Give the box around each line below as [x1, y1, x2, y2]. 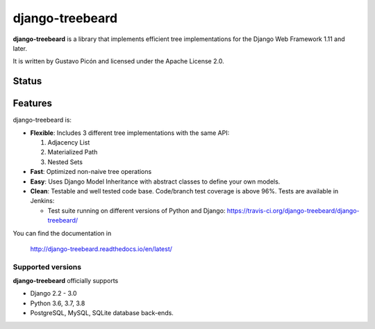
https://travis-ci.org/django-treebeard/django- [226, 206, 360, 215]
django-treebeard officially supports [12, 277, 119, 285]
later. [12, 44, 28, 52]
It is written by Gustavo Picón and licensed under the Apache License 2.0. [12, 57, 225, 65]
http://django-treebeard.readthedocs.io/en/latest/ [30, 244, 173, 253]
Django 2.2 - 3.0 [30, 289, 77, 298]
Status [12, 75, 42, 87]
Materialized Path [47, 148, 98, 157]
